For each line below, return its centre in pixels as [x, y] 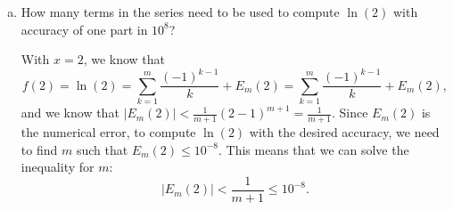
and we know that [70, 113]
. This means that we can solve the [313, 149]
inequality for [58, 167]
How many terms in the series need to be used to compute [180, 12]
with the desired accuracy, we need [344, 131]
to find [39, 149]
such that [102, 149]
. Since [350, 113]
